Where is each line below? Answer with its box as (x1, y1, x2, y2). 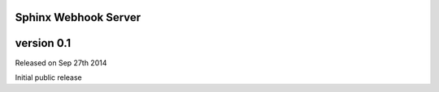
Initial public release (15, 73, 83, 82)
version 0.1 (15, 36, 72, 50)
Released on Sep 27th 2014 (15, 57, 107, 68)
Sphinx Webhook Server (15, 10, 141, 24)
